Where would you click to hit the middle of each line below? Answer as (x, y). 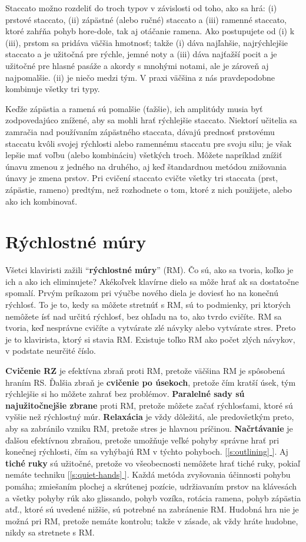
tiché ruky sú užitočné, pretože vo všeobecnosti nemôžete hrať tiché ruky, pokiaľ (153, 463)
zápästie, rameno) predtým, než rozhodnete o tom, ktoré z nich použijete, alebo (149, 189)
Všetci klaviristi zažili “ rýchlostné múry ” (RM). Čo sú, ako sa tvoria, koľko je (149, 270)
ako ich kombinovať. (41, 201)
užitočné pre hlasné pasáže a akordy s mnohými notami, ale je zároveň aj (137, 65)
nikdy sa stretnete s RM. (50, 532)
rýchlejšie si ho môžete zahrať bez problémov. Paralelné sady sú (125, 394)
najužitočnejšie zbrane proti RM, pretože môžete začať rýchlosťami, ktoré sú (149, 405)
